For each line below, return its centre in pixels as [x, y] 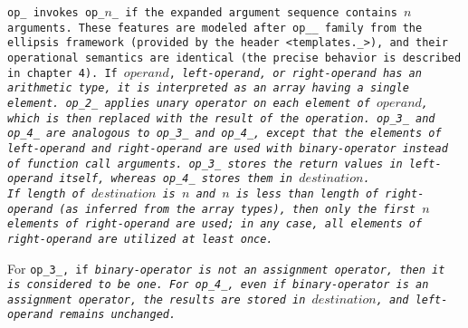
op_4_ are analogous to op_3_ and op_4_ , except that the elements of [224, 134]
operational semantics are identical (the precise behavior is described [234, 58]
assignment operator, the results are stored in [157, 299]
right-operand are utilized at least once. [140, 239]
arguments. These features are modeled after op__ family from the [215, 28]
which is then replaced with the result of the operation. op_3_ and [221, 118]
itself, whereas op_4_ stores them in [176, 179]
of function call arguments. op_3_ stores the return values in [205, 164]
